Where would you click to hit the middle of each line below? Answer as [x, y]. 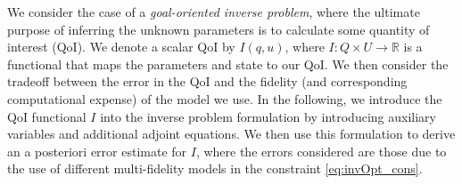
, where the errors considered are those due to [321, 151]
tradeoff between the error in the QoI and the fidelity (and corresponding [207, 81]
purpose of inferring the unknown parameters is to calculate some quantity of [219, 29]
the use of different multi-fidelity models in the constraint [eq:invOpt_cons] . [215, 168]
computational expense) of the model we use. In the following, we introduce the [225, 98]
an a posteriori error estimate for [97, 151]
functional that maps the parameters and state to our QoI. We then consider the [228, 64]
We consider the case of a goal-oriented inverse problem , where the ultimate [214, 12]
